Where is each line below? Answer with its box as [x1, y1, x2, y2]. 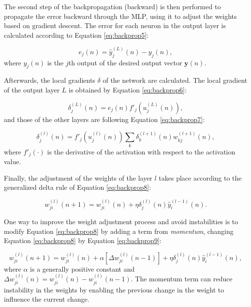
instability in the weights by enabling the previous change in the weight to [4, 284, 224, 294]
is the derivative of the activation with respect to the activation [47, 146, 236, 156]
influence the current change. [4, 294, 89, 304]
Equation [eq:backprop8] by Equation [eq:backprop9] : [4, 235, 162, 246]
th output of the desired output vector [68, 57, 182, 67]
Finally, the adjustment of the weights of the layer [4, 172, 152, 183]
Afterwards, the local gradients [4, 75, 95, 85]
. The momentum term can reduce [131, 274, 233, 284]
